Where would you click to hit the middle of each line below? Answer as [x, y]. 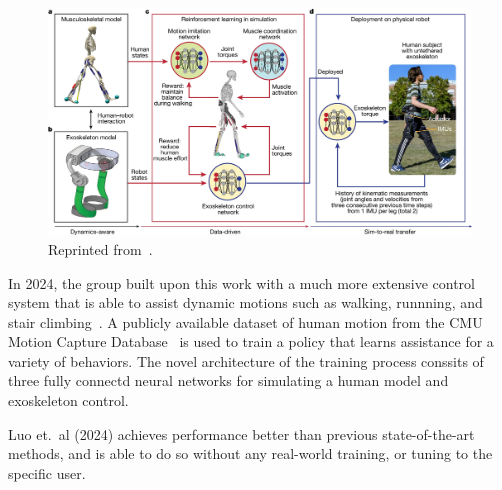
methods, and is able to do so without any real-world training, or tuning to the [250, 453]
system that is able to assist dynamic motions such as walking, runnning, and [245, 302]
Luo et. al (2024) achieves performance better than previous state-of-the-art [241, 433]
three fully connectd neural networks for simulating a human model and [228, 380]
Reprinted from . [100, 248]
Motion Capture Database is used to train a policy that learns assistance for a [251, 341]
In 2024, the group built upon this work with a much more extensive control [241, 282]
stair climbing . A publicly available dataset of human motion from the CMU [245, 321]
